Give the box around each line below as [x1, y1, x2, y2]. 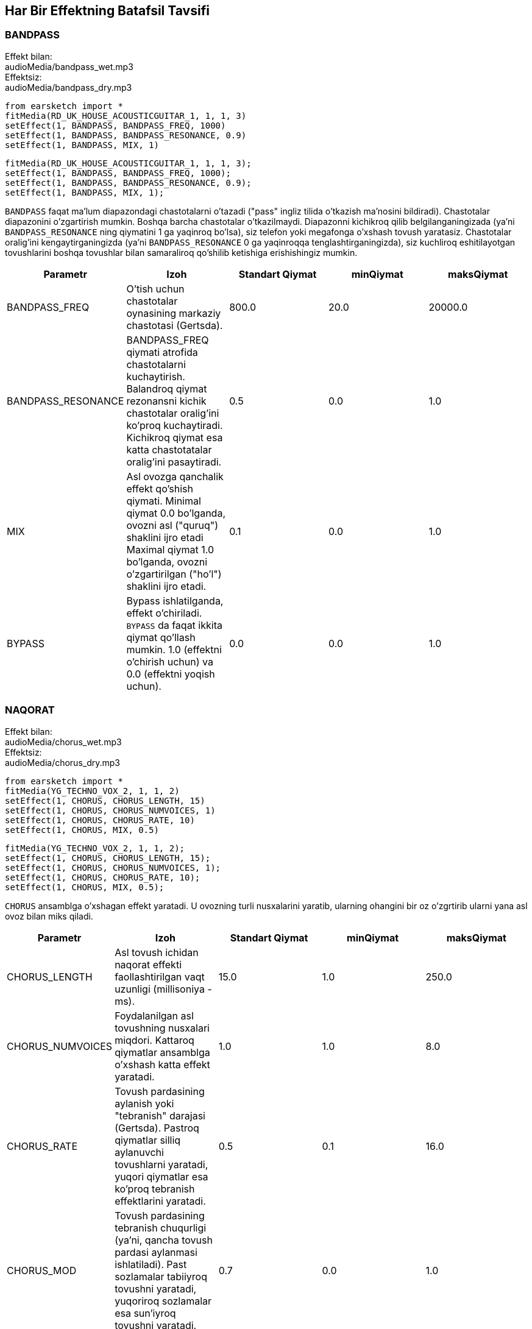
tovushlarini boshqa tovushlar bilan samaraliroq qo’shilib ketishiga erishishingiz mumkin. [5, 247, 358, 258]
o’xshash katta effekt [115, 1058, 210, 1071]
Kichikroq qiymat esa [126, 431, 223, 444]
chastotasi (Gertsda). [126, 319, 223, 331]
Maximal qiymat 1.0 [126, 543, 215, 556]
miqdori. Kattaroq [115, 1033, 194, 1046]
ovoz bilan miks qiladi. [5, 910, 93, 921]
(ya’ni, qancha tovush [115, 1233, 213, 1246]
